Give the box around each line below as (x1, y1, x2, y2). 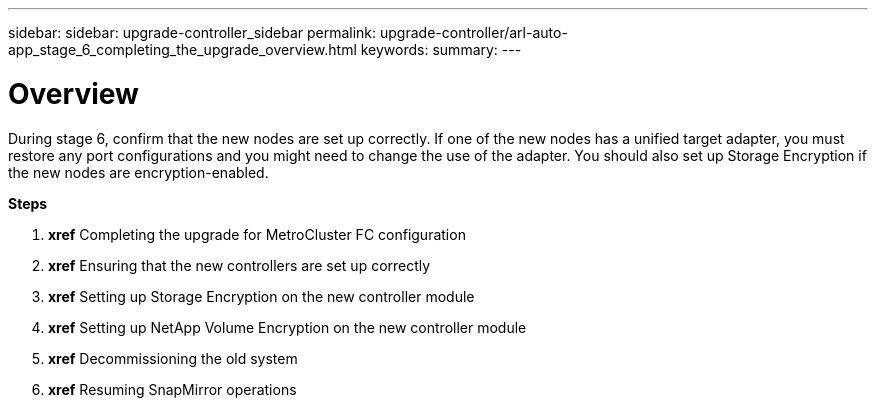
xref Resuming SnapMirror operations (48, 380, 297, 398)
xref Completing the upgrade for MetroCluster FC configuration (48, 225, 466, 243)
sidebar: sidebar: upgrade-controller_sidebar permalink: (8, 24, 377, 41)
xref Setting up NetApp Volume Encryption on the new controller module (48, 318, 527, 336)
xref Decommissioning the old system (48, 349, 298, 367)
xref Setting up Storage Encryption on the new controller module (48, 287, 475, 305)
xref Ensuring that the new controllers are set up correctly (48, 256, 431, 274)
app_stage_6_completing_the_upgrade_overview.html (8, 41, 357, 58)
